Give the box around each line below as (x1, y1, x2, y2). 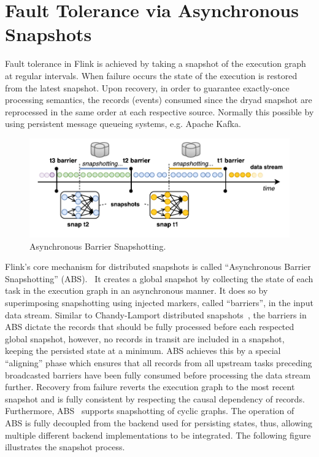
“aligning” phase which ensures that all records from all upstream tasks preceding (5, 356, 312, 369)
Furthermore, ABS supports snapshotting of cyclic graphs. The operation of (5, 404, 294, 417)
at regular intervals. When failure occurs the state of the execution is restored (5, 69, 298, 82)
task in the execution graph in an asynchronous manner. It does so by (5, 284, 268, 297)
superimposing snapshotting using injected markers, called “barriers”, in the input (5, 296, 313, 309)
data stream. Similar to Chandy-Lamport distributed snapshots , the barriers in (5, 308, 307, 321)
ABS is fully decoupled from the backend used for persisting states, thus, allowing (5, 417, 312, 429)
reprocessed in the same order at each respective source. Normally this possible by (5, 105, 314, 118)
